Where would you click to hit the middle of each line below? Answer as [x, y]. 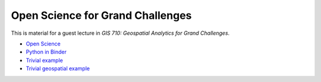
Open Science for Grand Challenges [101, 15]
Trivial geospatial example [58, 68]
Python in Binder [46, 52]
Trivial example [45, 60]
